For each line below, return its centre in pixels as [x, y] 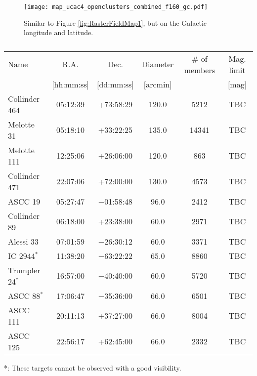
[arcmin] [158, 84]
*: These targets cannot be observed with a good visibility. [93, 367]
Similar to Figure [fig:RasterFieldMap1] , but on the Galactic [115, 22]
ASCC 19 [24, 201]
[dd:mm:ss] [115, 84]
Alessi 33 [23, 241]
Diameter [158, 64]
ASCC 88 [24, 295]
